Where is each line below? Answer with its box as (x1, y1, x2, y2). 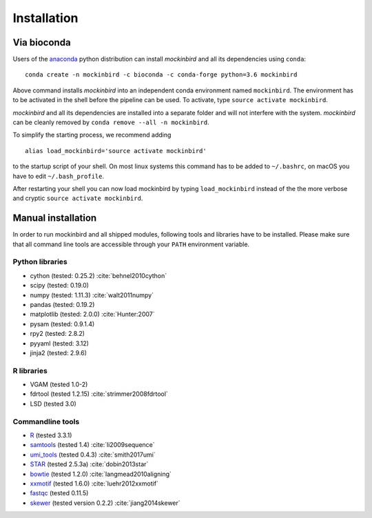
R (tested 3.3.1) (30, 431, 72, 439)
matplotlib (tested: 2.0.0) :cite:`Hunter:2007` (30, 310, 155, 319)
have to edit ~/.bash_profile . (12, 172, 105, 180)
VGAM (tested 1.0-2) (30, 380, 88, 389)
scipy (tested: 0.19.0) (30, 281, 90, 290)
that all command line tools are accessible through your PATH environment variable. (12, 240, 250, 248)
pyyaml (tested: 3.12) (30, 339, 90, 348)
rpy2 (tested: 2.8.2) (30, 330, 85, 338)
